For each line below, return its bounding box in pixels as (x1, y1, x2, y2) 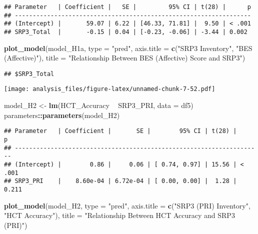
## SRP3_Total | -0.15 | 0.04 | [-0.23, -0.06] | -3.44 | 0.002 (4, 28, 247, 35)
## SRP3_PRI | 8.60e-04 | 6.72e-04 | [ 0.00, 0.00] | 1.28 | (4, 177, 237, 185)
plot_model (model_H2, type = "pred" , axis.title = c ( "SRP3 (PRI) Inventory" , (4, 200, 250, 210)
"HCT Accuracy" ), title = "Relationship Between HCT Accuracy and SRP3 (4, 210, 235, 220)
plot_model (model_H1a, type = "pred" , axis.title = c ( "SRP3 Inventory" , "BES (4, 42, 252, 53)
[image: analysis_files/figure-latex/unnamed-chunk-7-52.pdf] (4, 85, 215, 93)
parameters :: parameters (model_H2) (4, 109, 120, 120)
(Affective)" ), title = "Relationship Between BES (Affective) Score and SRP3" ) (4, 52, 245, 63)
